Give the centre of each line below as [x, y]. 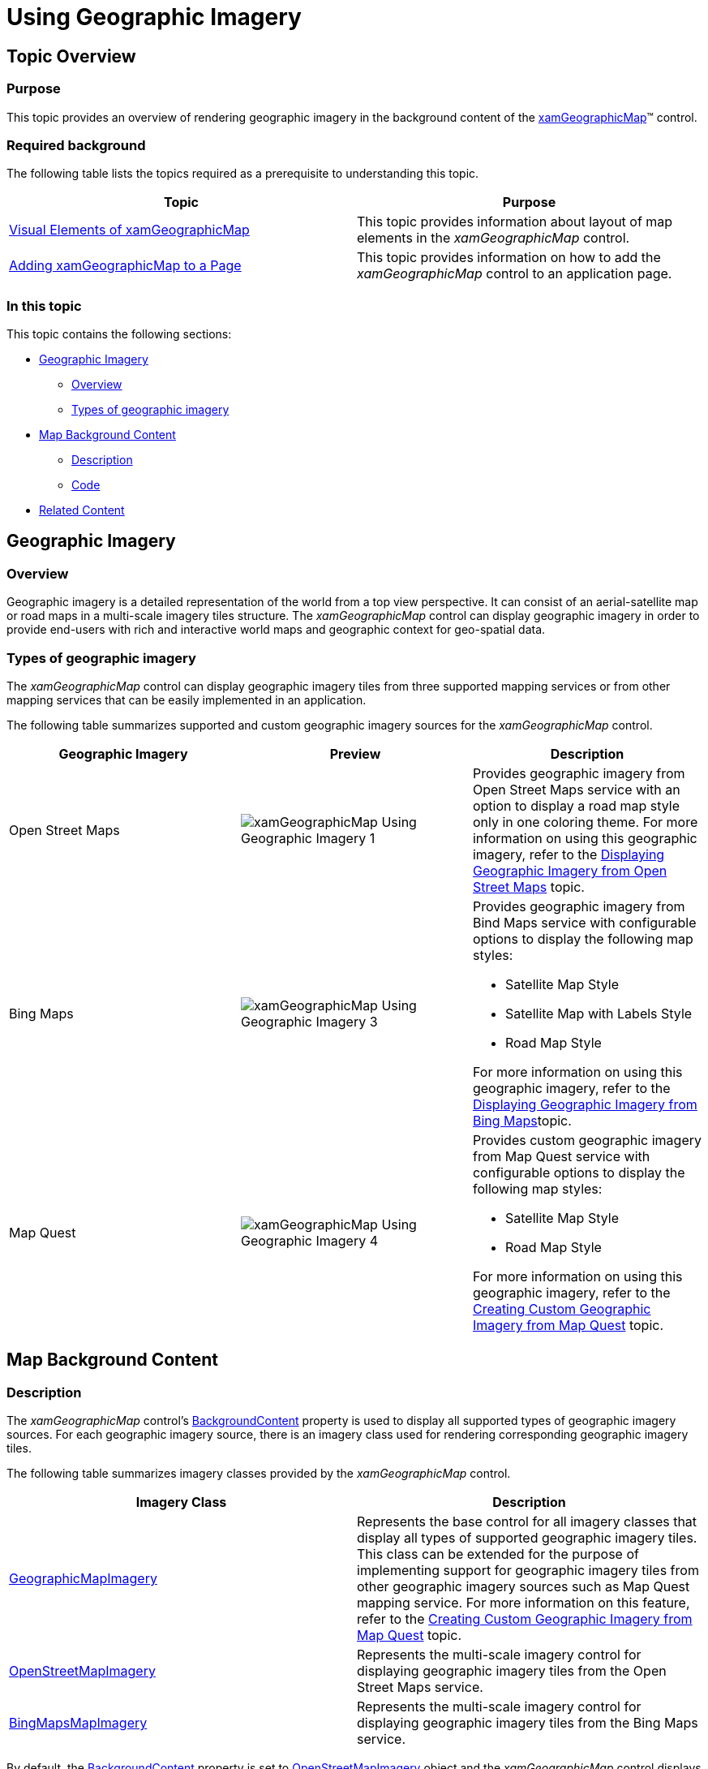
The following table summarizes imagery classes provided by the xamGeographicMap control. [259, 1474]
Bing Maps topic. [522, 1121]
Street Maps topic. [528, 887]
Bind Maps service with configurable [584, 923]
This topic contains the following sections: [119, 334]
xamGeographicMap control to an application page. [515, 274]
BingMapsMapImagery [78, 1723]
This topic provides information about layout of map [515, 222]
